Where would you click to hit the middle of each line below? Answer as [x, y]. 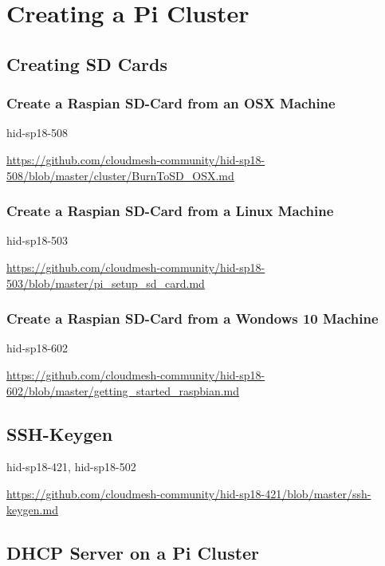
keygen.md [32, 509]
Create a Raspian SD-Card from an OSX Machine [171, 103]
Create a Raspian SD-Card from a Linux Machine [170, 211]
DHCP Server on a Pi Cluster [133, 552]
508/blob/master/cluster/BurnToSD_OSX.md [120, 175]
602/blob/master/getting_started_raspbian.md [123, 390]
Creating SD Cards [87, 63]
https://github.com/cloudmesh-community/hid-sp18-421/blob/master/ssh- [189, 493]
